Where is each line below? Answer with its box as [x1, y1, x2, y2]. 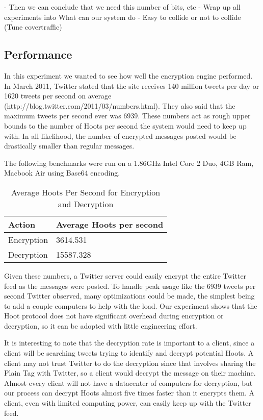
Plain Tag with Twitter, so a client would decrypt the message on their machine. [4, 367, 256, 378]
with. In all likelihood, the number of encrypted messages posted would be [4, 130, 236, 141]
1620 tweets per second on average [4, 90, 112, 101]
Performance [4, 46, 72, 62]
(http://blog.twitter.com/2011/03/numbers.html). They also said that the [4, 100, 235, 111]
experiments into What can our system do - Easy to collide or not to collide [4, 11, 241, 22]
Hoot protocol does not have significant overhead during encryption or [4, 310, 224, 321]
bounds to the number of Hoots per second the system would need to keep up [4, 120, 247, 131]
